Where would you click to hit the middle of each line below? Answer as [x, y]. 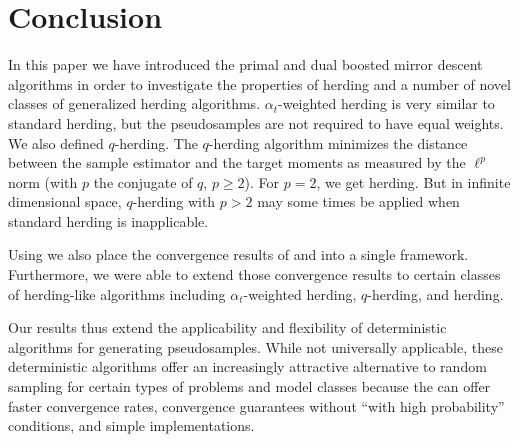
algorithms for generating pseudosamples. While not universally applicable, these [255, 346]
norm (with [43, 181]
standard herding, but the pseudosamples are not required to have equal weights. [256, 122]
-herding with [174, 201]
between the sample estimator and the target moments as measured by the [237, 162]
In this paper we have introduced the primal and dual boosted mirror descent [245, 64]
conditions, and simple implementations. [131, 425]
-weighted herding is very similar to [386, 103]
